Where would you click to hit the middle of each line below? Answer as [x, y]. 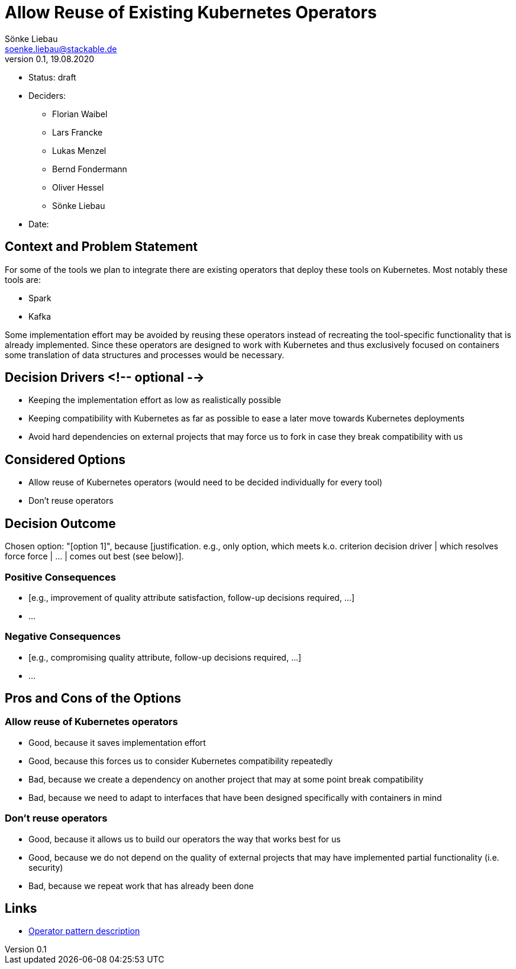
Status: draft [52, 77]
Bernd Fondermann [90, 169]
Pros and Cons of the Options [93, 698]
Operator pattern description [84, 931]
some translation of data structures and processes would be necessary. [145, 355]
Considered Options [65, 459]
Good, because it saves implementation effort [117, 742]
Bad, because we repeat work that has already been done [141, 886]
